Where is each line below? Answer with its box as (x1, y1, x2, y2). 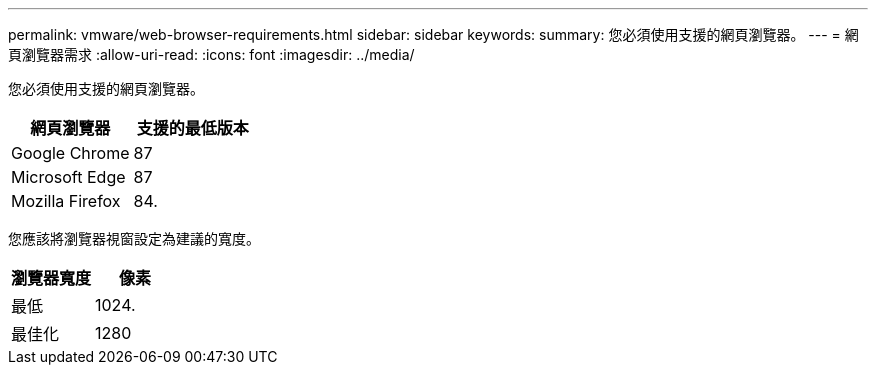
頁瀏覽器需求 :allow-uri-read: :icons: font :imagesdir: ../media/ (8, 46, 415, 63)
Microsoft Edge (11, 167, 126, 187)
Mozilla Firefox (11, 191, 121, 211)
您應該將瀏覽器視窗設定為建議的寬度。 (8, 230, 260, 247)
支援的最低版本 (136, 118, 249, 138)
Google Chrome (11, 143, 130, 163)
